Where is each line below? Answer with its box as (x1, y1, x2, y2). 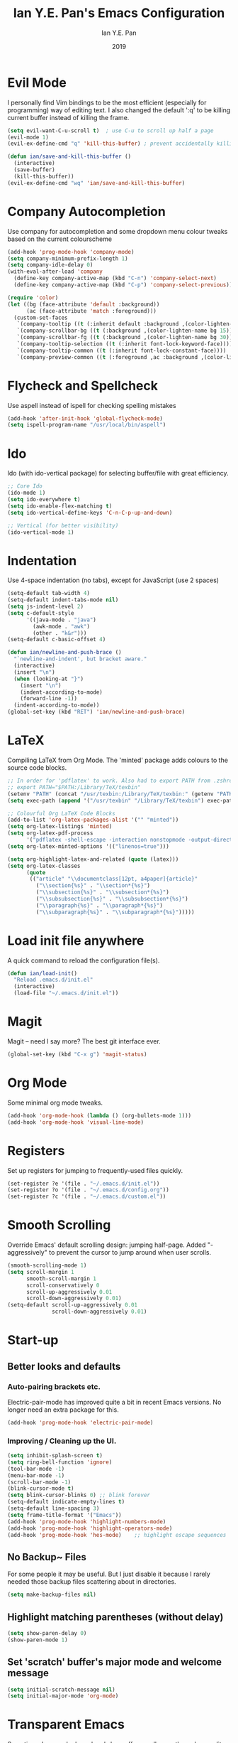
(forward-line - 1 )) (20, 695, 78, 702)
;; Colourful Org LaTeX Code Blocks (7, 810, 115, 817)
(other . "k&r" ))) (33, 629, 87, 637)
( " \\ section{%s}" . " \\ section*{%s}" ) (35, 882, 151, 889)
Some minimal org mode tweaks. (7, 1098, 103, 1107)
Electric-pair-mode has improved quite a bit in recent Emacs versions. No (7, 1398, 222, 1406)
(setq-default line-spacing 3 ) (7, 1505, 100, 1512)
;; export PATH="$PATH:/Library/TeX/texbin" (7, 783, 141, 790)
